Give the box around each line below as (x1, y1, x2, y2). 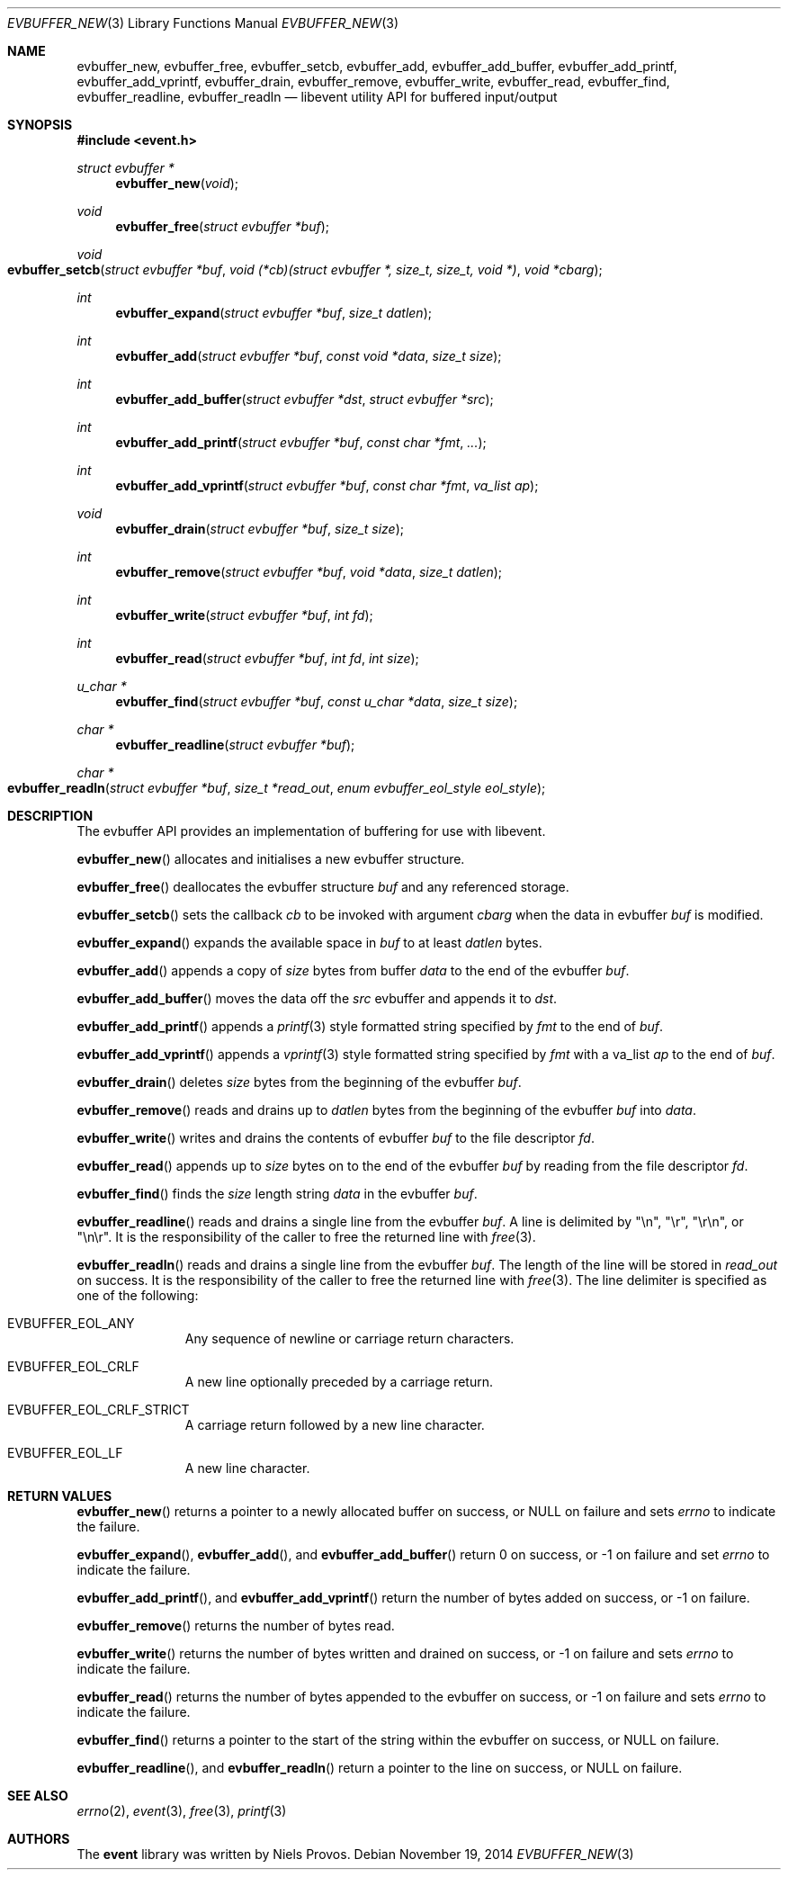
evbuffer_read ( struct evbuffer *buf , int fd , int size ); (115, 651, 419, 666)
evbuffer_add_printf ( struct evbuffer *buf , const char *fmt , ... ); (115, 435, 487, 450)
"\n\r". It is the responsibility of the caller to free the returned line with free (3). (76, 1229, 536, 1244)
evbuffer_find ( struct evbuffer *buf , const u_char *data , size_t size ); (115, 694, 518, 709)
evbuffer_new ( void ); (115, 175, 239, 191)
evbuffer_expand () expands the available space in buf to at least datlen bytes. (76, 935, 542, 950)
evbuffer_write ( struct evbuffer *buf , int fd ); (115, 607, 373, 623)
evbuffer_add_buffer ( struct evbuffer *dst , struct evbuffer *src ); (115, 391, 494, 407)
